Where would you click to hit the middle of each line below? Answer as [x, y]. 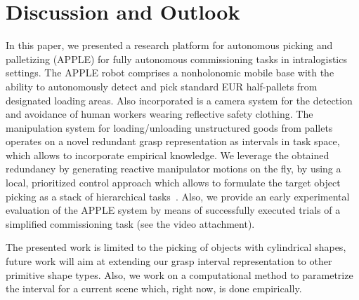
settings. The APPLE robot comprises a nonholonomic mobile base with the [170, 73]
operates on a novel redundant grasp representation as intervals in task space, [173, 141]
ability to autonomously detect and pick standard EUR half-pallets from [162, 86]
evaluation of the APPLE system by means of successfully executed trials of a [173, 210]
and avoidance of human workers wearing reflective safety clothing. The [159, 114]
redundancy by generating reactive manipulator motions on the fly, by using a [174, 169]
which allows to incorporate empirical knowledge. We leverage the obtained [168, 155]
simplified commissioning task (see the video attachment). [130, 223]
